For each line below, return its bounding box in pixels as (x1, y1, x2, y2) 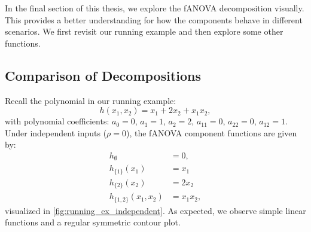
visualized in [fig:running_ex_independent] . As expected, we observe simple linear (5, 204, 306, 216)
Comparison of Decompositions (5, 66, 202, 84)
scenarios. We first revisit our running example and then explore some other (5, 25, 283, 38)
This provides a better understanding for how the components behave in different (5, 13, 303, 26)
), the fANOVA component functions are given (126, 126, 297, 139)
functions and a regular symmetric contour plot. (5, 216, 181, 228)
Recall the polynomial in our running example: (5, 94, 176, 106)
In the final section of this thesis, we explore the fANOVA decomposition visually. (5, 2, 304, 14)
